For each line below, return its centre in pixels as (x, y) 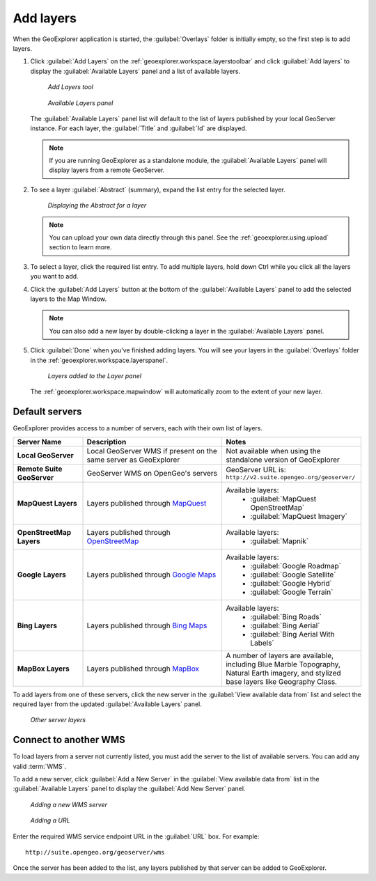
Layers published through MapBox (143, 669)
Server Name (39, 442)
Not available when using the (273, 451)
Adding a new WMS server (69, 804)
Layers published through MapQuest (147, 503)
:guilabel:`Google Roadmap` (296, 566)
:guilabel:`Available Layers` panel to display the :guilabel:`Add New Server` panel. (129, 789)
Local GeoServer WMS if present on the (152, 451)
